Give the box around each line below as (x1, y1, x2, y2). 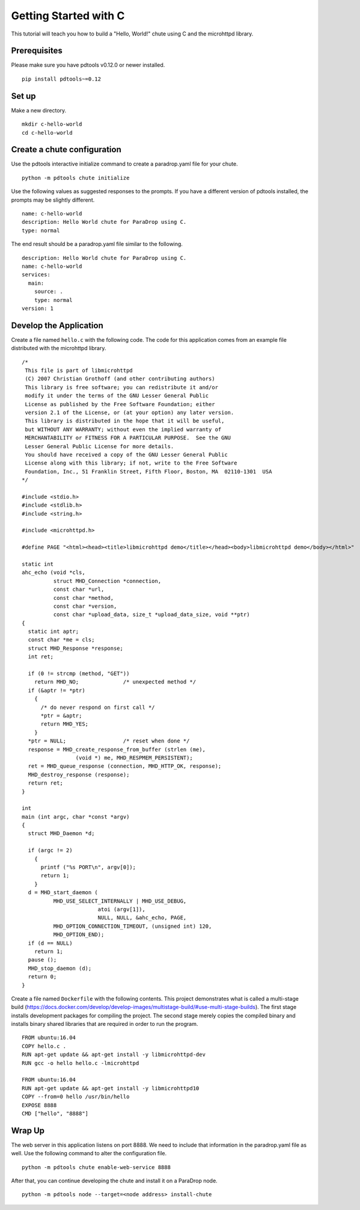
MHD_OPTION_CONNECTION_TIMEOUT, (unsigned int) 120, (53, 922, 212, 930)
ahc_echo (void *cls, (22, 569, 85, 576)
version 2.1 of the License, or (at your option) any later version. (25, 409, 234, 416)
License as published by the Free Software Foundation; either (25, 401, 216, 407)
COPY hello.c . (22, 1043, 67, 1049)
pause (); (28, 957, 57, 963)
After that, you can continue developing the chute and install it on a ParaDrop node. (11, 1177, 218, 1185)
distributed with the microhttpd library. (11, 345, 106, 352)
